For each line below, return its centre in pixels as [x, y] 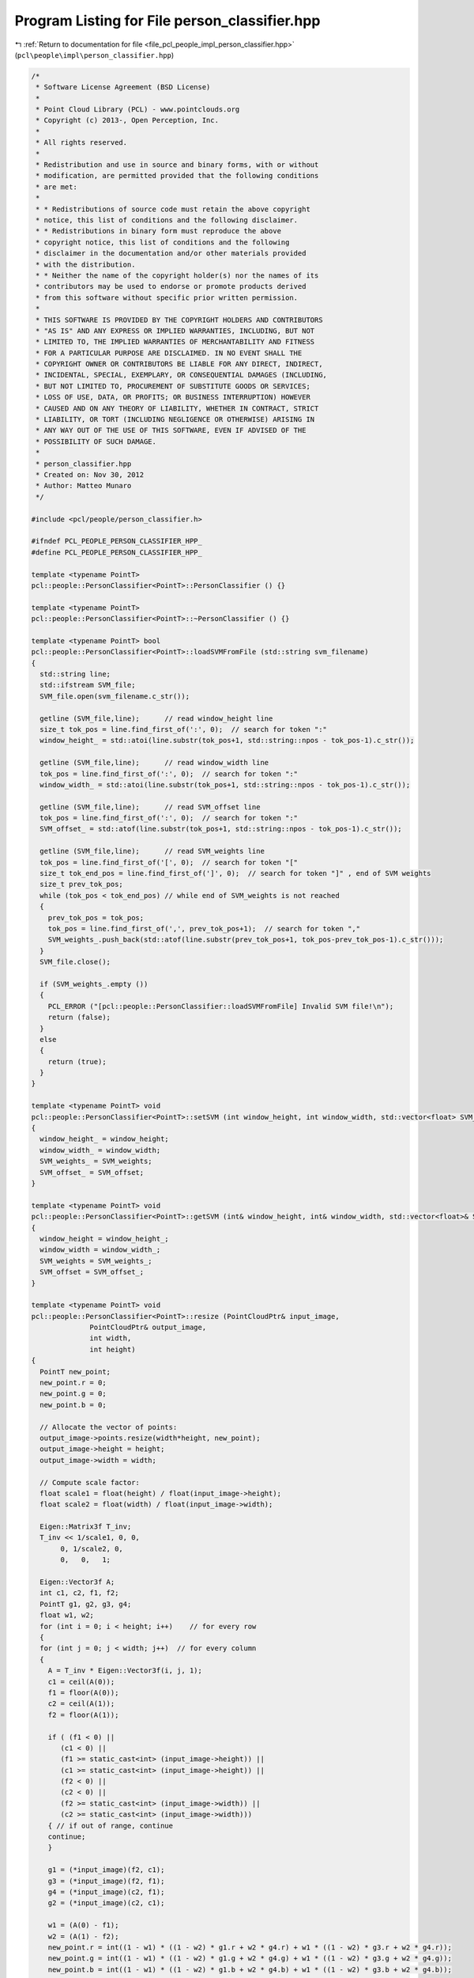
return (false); [79, 1017]
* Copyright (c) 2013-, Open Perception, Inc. [127, 120]
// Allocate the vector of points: [109, 1427]
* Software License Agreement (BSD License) [123, 87]
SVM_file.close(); [75, 962]
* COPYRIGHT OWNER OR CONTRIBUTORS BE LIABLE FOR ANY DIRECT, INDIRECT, [179, 364]
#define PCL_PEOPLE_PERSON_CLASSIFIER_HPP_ [117, 552]
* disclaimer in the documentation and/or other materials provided [171, 254]
